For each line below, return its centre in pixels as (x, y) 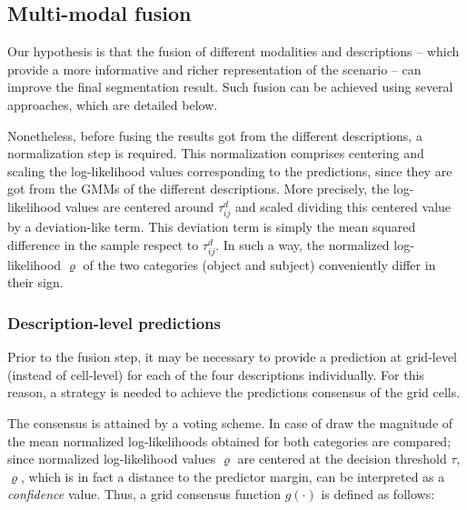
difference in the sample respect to (103, 244)
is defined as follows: (378, 494)
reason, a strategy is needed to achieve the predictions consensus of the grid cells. (234, 392)
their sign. (35, 282)
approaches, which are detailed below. (113, 104)
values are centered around (139, 206)
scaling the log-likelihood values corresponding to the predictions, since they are (230, 170)
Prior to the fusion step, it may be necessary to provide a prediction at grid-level (233, 357)
